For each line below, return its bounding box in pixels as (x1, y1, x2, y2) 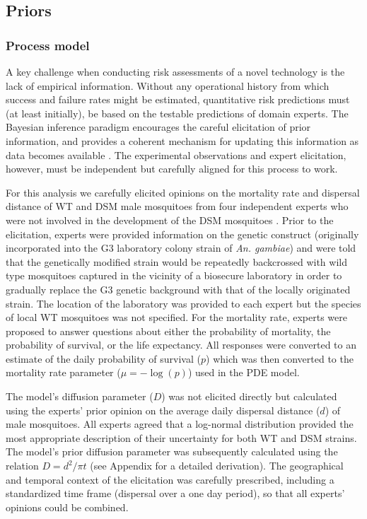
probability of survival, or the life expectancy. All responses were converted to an (6, 337, 356, 352)
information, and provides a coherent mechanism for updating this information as (6, 133, 359, 148)
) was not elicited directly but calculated (161, 389, 337, 404)
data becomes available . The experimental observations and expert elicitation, (6, 147, 346, 162)
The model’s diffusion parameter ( (6, 389, 153, 404)
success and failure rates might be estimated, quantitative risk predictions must (6, 92, 350, 107)
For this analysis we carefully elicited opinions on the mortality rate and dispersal (6, 185, 360, 199)
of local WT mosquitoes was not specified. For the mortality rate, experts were (6, 310, 347, 325)
